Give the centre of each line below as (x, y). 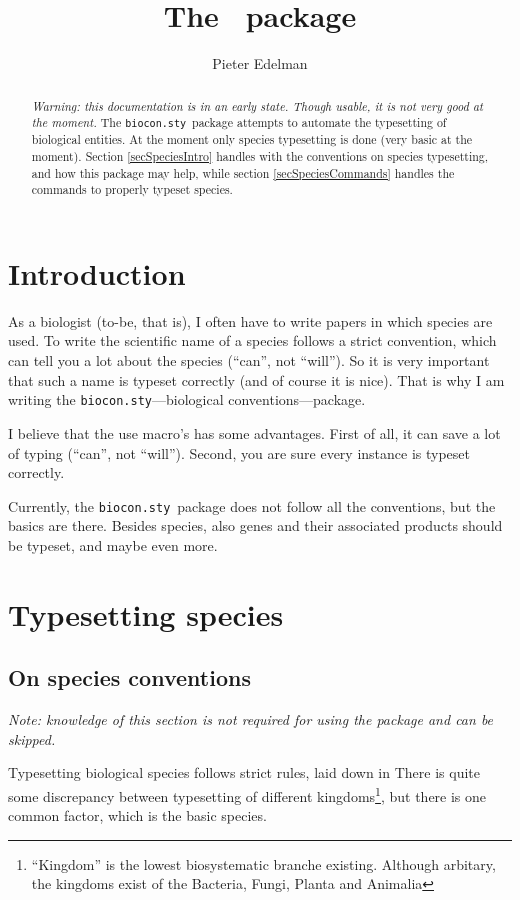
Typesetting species (146, 613)
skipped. (32, 738)
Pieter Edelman (260, 63)
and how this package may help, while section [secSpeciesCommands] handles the (243, 172)
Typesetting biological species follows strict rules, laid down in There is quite (244, 772)
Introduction (97, 272)
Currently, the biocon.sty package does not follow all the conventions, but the (252, 505)
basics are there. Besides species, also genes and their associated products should (255, 525)
